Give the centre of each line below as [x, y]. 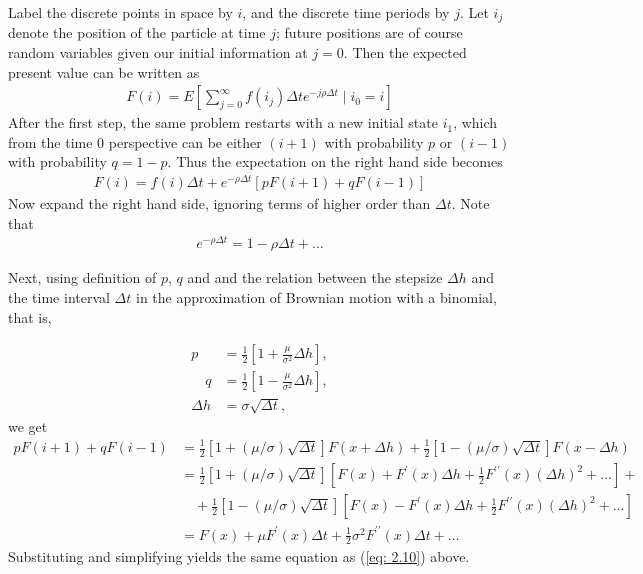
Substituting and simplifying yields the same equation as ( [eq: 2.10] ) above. [239, 556]
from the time [50, 141]
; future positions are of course [369, 32]
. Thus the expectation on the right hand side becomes [335, 161]
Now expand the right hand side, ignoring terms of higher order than [219, 203]
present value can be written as [104, 71]
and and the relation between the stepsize [315, 277]
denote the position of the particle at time [137, 32]
